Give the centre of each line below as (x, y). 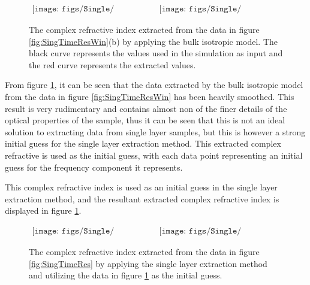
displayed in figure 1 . (43, 210)
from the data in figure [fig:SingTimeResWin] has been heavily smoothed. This (150, 96)
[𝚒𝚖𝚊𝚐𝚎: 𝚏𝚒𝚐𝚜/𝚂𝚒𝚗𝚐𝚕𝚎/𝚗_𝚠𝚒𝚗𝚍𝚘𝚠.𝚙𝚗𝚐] (73, 9)
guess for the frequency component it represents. (94, 167)
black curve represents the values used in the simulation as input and (156, 53)
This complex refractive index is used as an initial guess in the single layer (141, 187)
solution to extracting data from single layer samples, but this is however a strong (155, 131)
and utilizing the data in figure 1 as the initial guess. (126, 275)
